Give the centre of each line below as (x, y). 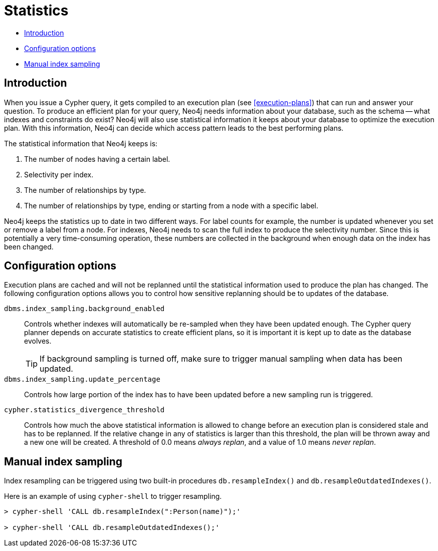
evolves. (38, 341)
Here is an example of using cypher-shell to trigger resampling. (113, 496)
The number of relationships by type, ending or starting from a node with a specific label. (171, 205)
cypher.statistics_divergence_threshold (84, 410)
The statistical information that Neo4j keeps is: (81, 143)
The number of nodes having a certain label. (97, 159)
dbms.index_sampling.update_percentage (82, 379)
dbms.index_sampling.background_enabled (84, 309)
